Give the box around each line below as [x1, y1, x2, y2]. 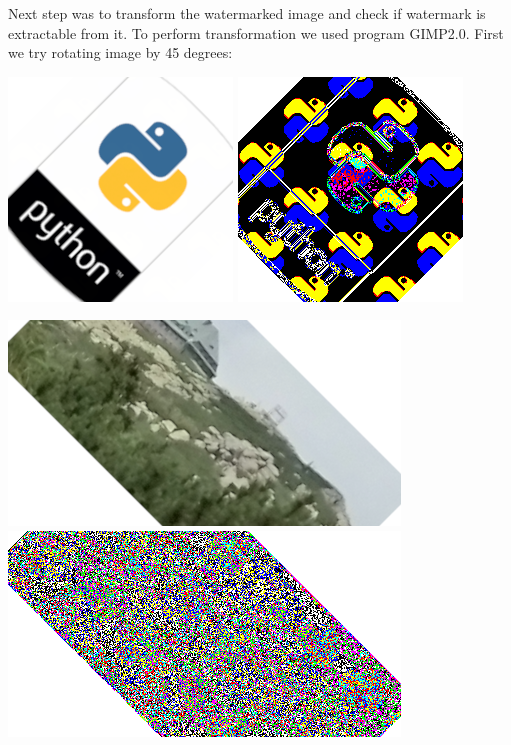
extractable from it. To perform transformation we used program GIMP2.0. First [8, 22, 504, 43]
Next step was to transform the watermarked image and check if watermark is [8, 3, 486, 23]
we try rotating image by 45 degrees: [8, 42, 233, 63]
